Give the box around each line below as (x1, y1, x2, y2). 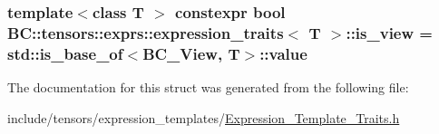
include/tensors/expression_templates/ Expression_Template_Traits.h (7, 108, 400, 127)
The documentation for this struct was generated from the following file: (7, 78, 409, 97)
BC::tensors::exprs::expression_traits (7, 21, 284, 43)
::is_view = (346, 21, 433, 43)
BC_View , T (142, 42, 240, 64)
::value (259, 42, 307, 64)
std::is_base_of (7, 42, 123, 64)
